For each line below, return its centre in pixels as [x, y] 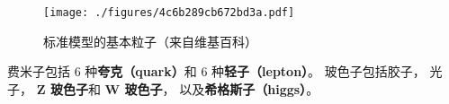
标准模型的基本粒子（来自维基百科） [150, 41]
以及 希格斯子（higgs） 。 [249, 88]
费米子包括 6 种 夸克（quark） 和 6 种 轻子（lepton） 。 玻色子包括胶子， [216, 71]
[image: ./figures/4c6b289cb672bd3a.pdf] [169, 13]
